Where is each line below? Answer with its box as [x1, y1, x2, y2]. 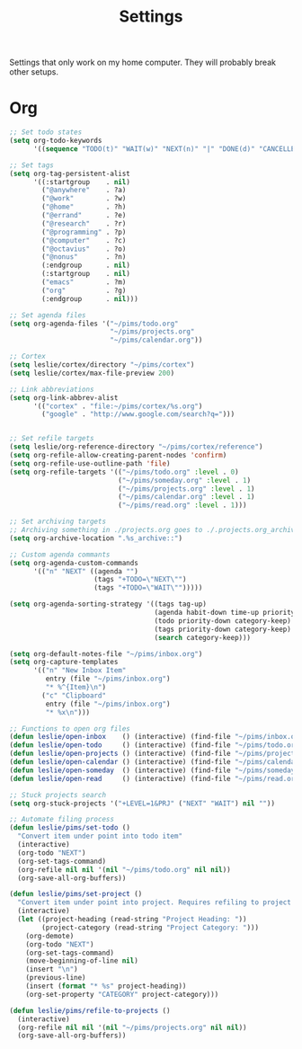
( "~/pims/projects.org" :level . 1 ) [118, 484, 255, 493]
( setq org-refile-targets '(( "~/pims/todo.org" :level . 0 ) [9, 467, 240, 476]
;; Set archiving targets [9, 517, 106, 527]
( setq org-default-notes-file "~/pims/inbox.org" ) [9, 649, 203, 658]
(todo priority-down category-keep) [154, 616, 292, 626]
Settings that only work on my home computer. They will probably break [9, 57, 277, 68]
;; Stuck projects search [9, 790, 106, 799]
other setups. [9, 67, 59, 77]
